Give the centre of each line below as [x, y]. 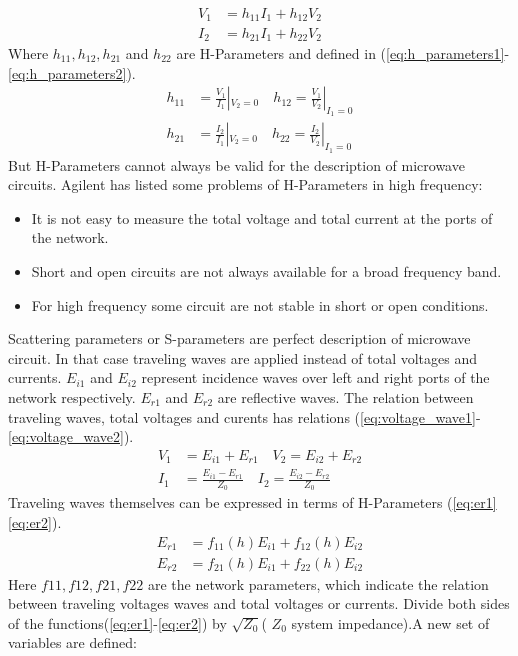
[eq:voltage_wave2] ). [71, 436]
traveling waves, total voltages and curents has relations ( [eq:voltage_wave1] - [244, 416]
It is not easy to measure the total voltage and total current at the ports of [262, 217]
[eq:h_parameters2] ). [72, 72]
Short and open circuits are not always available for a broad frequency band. [266, 271]
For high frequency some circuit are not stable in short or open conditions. [260, 304]
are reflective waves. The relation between [345, 396]
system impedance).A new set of [390, 622]
